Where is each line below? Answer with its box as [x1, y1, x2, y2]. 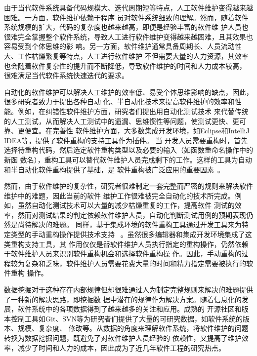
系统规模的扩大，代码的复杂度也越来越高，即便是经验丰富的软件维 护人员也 [4, 22, 249, 32]
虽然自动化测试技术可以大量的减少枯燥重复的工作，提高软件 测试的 [17, 200, 235, 210]
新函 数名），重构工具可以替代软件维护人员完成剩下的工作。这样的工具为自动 [4, 154, 252, 164]
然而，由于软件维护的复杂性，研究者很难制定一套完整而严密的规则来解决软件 [4, 181, 253, 191]
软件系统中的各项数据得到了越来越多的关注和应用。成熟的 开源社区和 [17, 304, 242, 314]
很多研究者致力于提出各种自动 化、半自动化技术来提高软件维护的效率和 [4, 96, 235, 107]
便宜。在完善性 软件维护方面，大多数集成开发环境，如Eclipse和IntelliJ [24, 125, 250, 136]
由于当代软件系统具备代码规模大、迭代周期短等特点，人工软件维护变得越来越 [4, 2, 253, 12]
